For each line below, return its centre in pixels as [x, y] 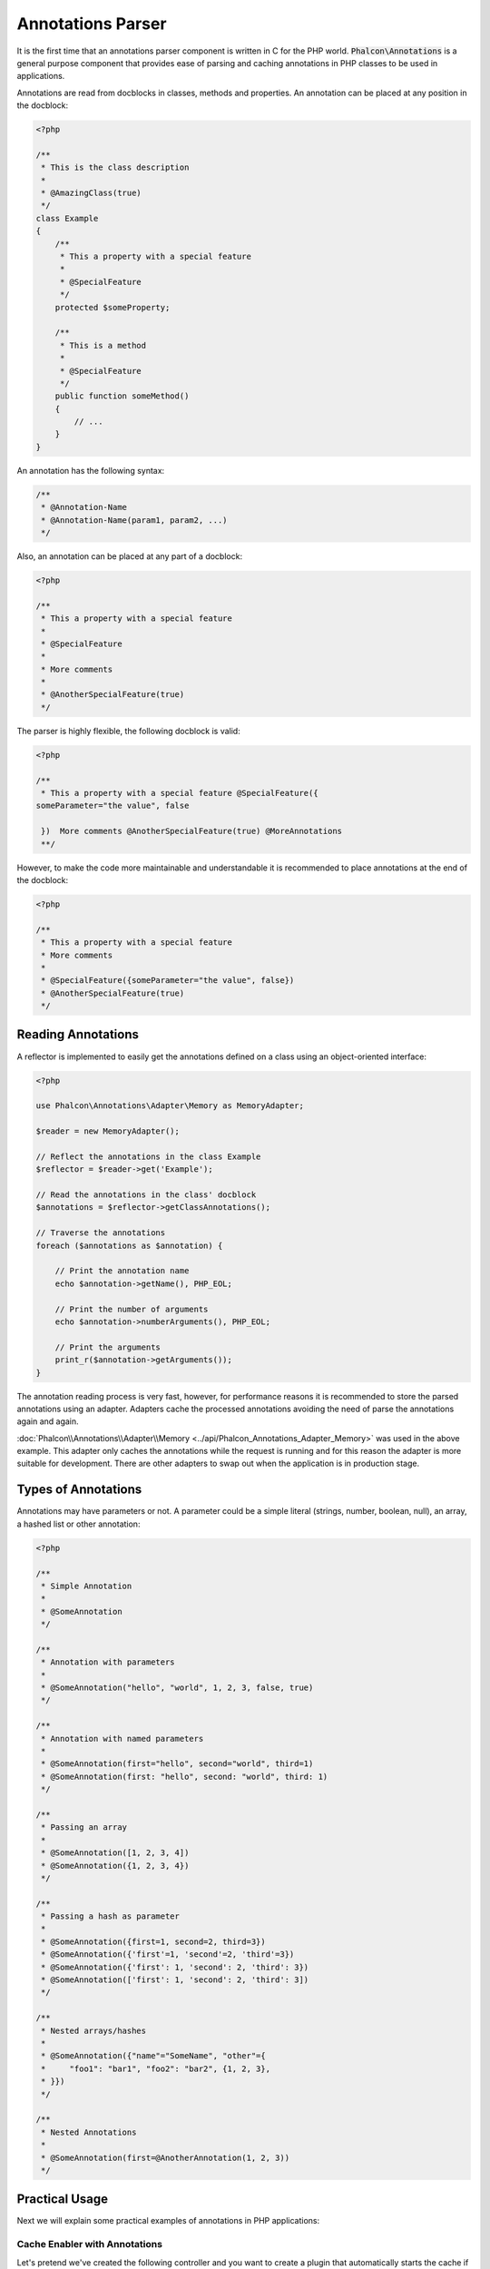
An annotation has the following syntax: [91, 470]
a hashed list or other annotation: [78, 1524]
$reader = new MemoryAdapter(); [108, 1131]
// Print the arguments [108, 1347]
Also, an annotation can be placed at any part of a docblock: [130, 556]
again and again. [48, 1421]
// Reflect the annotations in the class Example [148, 1156]
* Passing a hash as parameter [111, 1916]
